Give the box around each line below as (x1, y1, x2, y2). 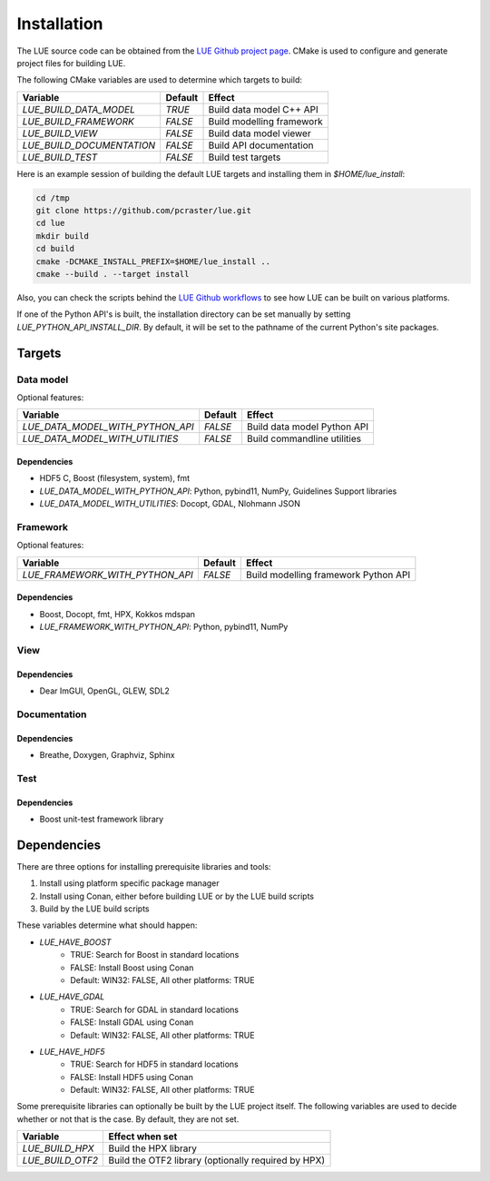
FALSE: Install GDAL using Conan (70, 1017, 194, 1028)
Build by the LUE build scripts (39, 903, 150, 914)
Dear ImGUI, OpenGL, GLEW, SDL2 (39, 685, 170, 696)
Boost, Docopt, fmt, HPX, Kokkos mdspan (39, 608, 195, 619)
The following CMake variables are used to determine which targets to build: (16, 74, 303, 85)
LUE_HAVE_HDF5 (39, 1046, 105, 1057)
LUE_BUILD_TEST (22, 151, 98, 163)
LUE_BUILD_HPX (22, 1142, 94, 1155)
